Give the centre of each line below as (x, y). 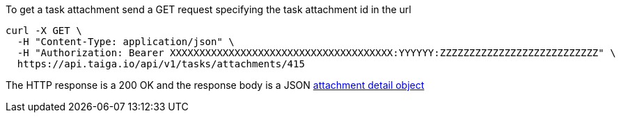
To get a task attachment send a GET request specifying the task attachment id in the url (209, 9)
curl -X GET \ (44, 31)
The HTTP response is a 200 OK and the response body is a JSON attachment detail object (215, 85)
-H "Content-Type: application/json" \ (126, 42)
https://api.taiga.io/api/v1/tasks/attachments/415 (161, 64)
